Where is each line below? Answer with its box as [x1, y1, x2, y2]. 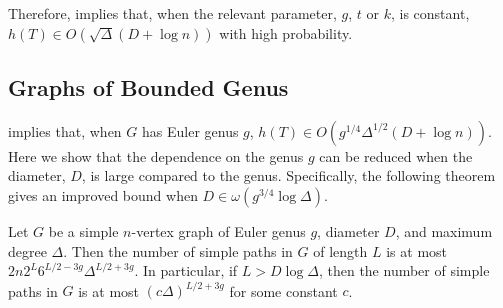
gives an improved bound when [8, 184, 198, 205]
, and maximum [395, 220, 493, 241]
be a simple [48, 220, 119, 241]
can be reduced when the [319, 145, 473, 166]
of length [313, 240, 368, 261]
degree [8, 240, 47, 261]
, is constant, [390, 3, 470, 23]
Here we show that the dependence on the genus [8, 145, 304, 166]
